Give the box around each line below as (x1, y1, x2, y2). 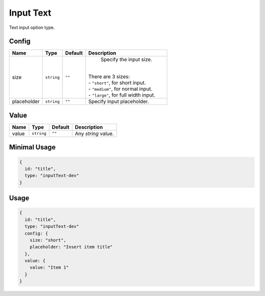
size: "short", (29, 237, 66, 243)
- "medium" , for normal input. (88, 86, 153, 93)
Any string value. (75, 130, 114, 137)
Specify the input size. (101, 56, 152, 63)
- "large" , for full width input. (88, 92, 156, 99)
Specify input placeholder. (88, 98, 149, 105)
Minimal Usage (9, 143, 56, 151)
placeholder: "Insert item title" (29, 244, 113, 250)
